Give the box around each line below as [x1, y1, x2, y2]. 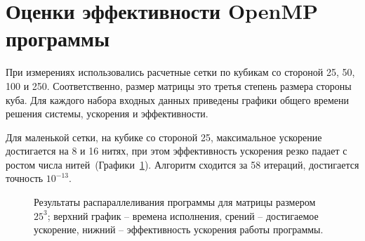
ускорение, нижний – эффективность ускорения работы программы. [34, 222, 324, 237]
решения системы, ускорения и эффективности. [6, 106, 208, 121]
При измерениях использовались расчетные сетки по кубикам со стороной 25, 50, [6, 65, 355, 79]
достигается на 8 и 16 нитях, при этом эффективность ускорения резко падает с [6, 143, 347, 158]
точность [6, 171, 44, 185]
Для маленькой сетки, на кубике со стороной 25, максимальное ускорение [6, 129, 322, 144]
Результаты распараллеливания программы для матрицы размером [34, 195, 316, 209]
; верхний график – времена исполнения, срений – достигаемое [47, 208, 319, 223]
